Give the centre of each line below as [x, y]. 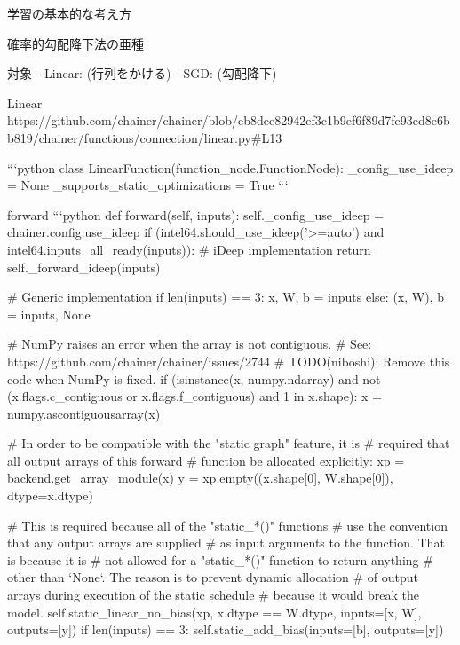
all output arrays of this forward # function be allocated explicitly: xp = [206, 460]
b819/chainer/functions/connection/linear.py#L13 [145, 137]
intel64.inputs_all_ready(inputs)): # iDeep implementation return [189, 249]
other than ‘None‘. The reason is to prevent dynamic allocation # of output [213, 577]
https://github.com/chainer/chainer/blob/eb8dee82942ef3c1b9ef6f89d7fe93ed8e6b [229, 120]
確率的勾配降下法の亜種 [75, 43]
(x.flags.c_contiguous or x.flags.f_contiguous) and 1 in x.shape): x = [195, 396]
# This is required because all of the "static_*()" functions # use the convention [227, 525]
